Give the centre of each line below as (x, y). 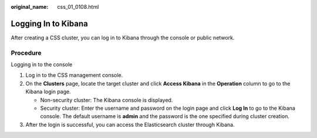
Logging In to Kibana (49, 23)
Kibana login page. (48, 92)
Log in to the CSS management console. (74, 75)
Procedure (26, 53)
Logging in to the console (42, 65)
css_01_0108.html (78, 7)
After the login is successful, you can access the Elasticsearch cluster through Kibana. (130, 124)
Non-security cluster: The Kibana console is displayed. (107, 100)
